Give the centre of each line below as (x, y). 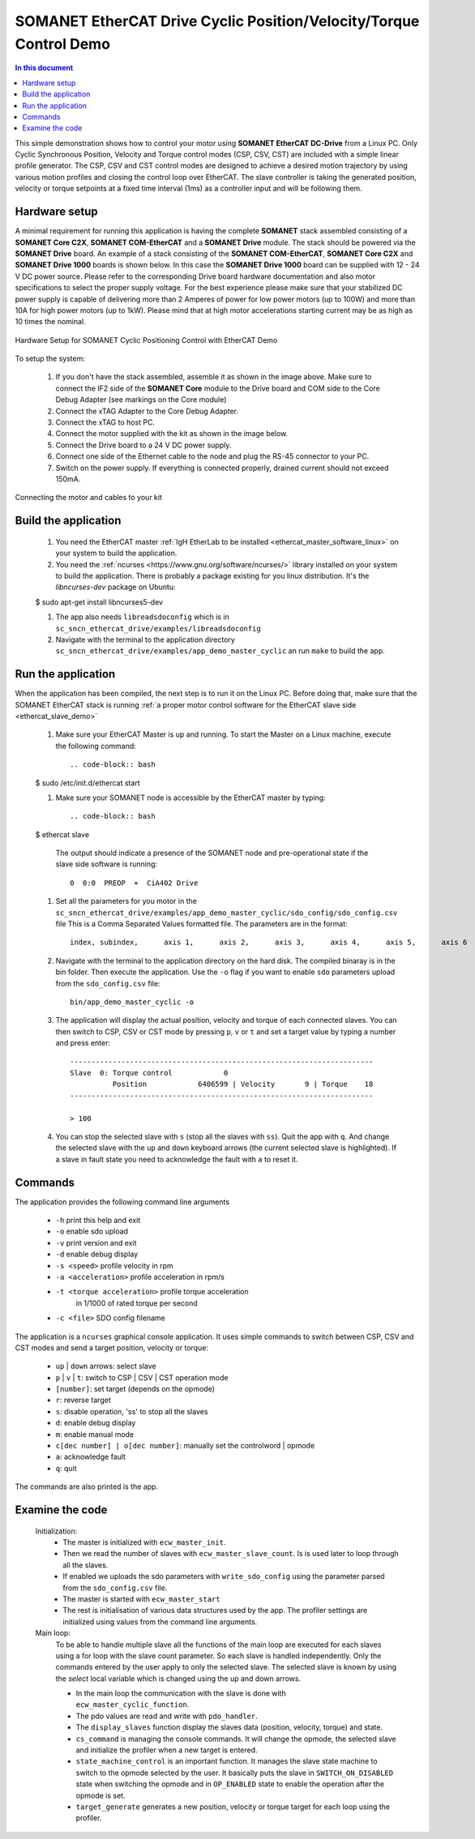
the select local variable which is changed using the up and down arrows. (178, 1679)
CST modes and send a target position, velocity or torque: (111, 1347)
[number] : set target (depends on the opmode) (135, 1389)
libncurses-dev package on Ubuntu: (116, 587)
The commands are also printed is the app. (86, 1486)
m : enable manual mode (95, 1434)
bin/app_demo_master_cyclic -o (132, 1002)
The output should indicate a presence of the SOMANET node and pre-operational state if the (212, 853)
